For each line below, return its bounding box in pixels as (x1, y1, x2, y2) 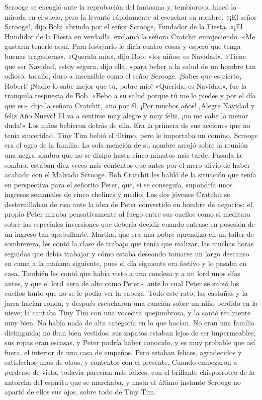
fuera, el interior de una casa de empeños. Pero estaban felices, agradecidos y (5, 347, 242, 357)
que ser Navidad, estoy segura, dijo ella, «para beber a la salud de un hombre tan (5, 60, 256, 71)
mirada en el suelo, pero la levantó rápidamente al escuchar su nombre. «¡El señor (5, 11, 257, 22)
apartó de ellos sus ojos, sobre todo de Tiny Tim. (5, 386, 156, 397)
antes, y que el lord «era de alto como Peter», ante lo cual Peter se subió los (5, 278, 239, 288)
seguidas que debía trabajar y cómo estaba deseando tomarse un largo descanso (5, 248, 249, 258)
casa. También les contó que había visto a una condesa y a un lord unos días (5, 268, 240, 279)
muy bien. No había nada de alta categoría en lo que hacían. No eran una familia (5, 317, 255, 327)
